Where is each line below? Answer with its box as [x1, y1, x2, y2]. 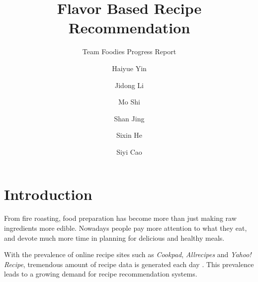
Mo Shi [118, 96, 140, 107]
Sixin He [116, 130, 143, 140]
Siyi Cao [116, 146, 142, 157]
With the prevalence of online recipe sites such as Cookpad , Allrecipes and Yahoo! [4, 249, 252, 260]
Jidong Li [115, 80, 144, 90]
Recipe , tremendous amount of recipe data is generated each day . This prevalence [4, 259, 254, 269]
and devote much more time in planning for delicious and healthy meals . [4, 232, 225, 243]
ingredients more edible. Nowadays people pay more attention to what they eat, [4, 223, 247, 233]
